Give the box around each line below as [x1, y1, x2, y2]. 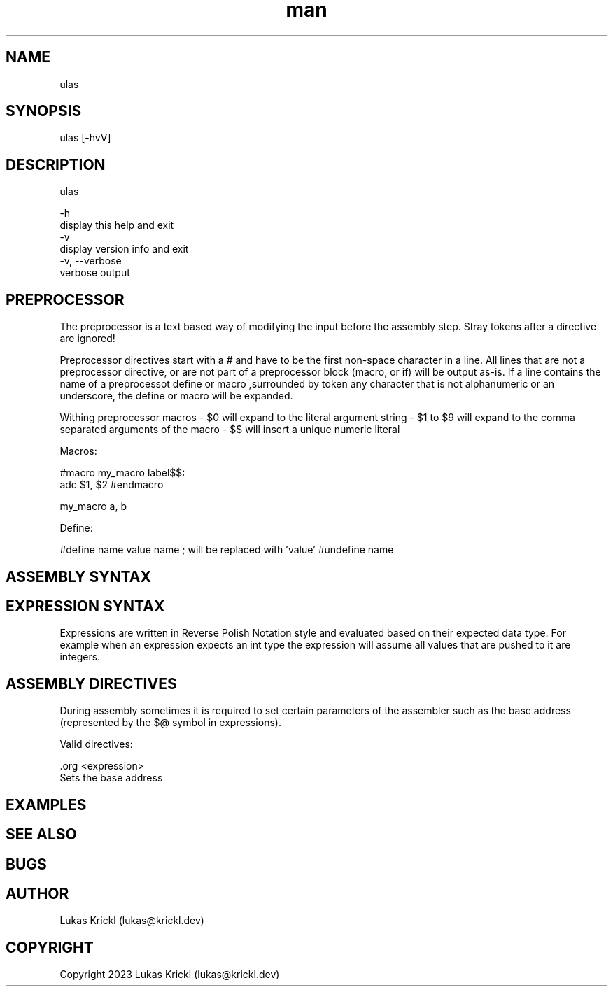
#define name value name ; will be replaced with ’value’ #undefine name [59, 544, 394, 556]
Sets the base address [59, 772, 163, 784]
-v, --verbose [59, 255, 122, 267]
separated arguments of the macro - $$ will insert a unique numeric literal [59, 423, 400, 436]
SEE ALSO [6, 826, 77, 844]
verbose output [59, 267, 130, 279]
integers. [59, 651, 101, 663]
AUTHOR [6, 884, 69, 902]
